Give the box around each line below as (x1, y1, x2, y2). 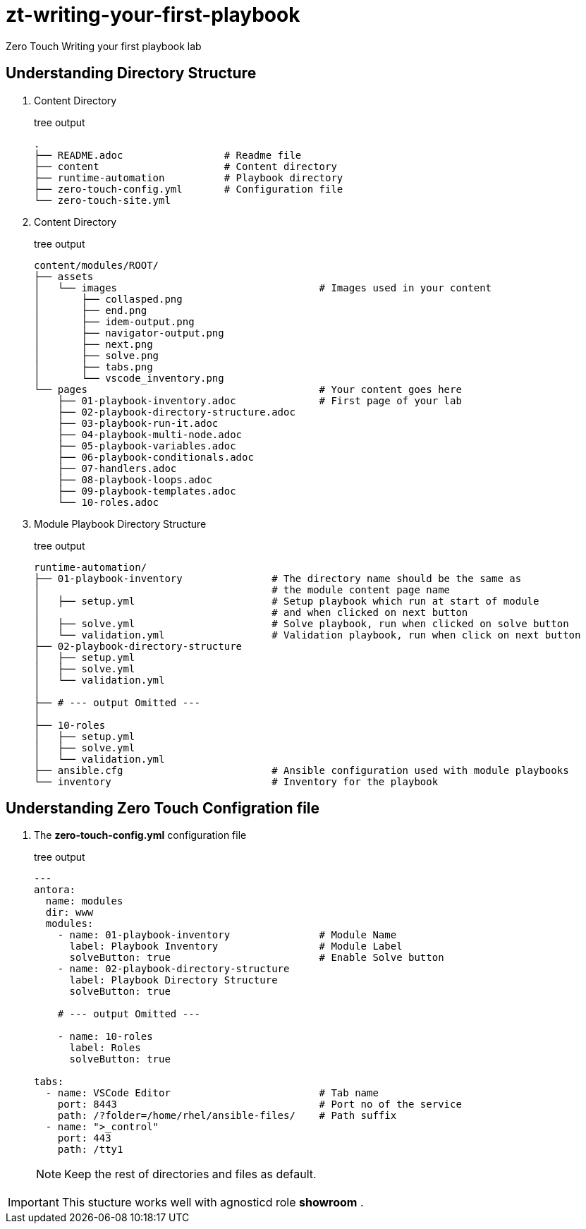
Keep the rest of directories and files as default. (64, 1167, 317, 1182)
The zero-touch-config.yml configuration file (34, 829, 247, 842)
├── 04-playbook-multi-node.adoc (57, 428, 243, 440)
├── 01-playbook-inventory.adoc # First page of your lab (57, 394, 462, 406)
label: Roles (69, 1042, 141, 1054)
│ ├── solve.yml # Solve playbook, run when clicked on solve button (34, 617, 569, 629)
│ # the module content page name (34, 583, 451, 595)
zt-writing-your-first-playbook (6, 3, 300, 27)
